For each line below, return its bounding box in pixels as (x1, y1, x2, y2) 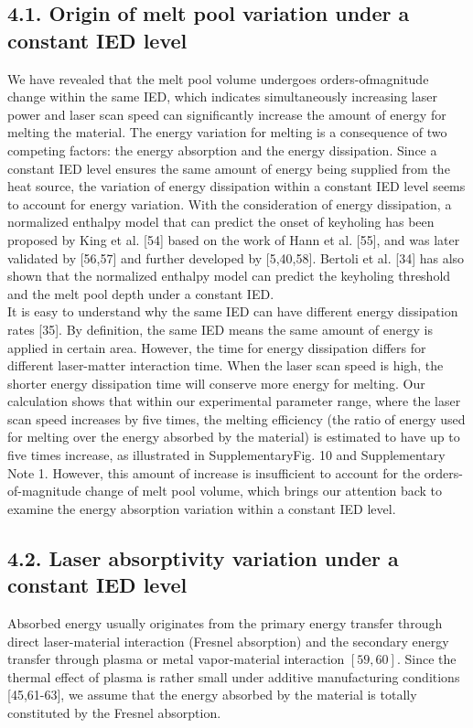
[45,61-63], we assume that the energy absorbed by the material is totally (7, 685, 417, 704)
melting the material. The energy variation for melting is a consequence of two (7, 123, 447, 142)
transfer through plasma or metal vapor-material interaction (7, 649, 345, 669)
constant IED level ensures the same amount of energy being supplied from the (7, 158, 450, 177)
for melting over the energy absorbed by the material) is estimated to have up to (7, 427, 460, 446)
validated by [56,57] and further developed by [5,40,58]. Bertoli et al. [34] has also (7, 248, 465, 267)
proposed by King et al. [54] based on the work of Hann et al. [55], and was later (7, 230, 460, 249)
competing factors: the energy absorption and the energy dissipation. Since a (7, 140, 437, 159)
